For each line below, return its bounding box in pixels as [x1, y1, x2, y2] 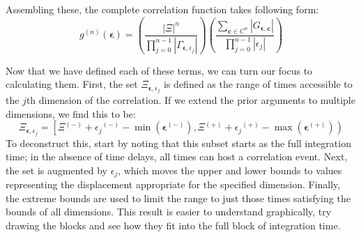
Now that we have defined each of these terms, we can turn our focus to [6, 63, 313, 77]
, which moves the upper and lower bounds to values [118, 162, 342, 177]
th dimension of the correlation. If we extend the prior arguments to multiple [26, 93, 355, 107]
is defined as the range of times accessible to [164, 77, 353, 91]
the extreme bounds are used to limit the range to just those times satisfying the [6, 190, 351, 205]
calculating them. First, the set [6, 77, 138, 91]
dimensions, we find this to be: [6, 106, 136, 121]
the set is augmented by [6, 162, 107, 177]
